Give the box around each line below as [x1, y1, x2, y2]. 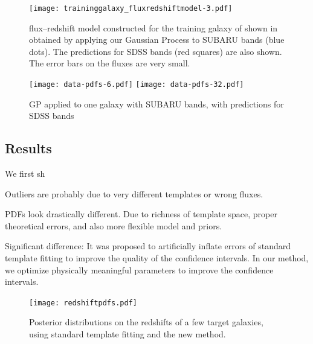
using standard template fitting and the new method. [29, 328, 226, 340]
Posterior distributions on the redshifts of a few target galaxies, [29, 316, 263, 328]
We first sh [5, 167, 45, 180]
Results [5, 139, 52, 158]
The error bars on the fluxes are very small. [29, 57, 190, 69]
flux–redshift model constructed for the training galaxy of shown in [29, 21, 278, 34]
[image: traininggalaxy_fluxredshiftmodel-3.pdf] [29, 4, 233, 13]
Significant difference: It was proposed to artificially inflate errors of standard [5, 240, 291, 252]
